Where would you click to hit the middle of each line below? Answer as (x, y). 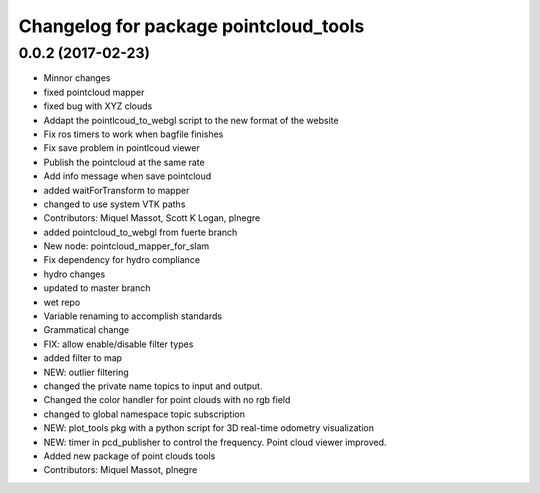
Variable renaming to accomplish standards (133, 316)
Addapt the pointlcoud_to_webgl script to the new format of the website (191, 120)
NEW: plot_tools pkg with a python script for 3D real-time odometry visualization (209, 428)
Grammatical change (86, 330)
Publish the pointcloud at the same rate (124, 162)
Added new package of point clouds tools (129, 456)
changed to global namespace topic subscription (144, 414)
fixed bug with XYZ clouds (98, 106)
